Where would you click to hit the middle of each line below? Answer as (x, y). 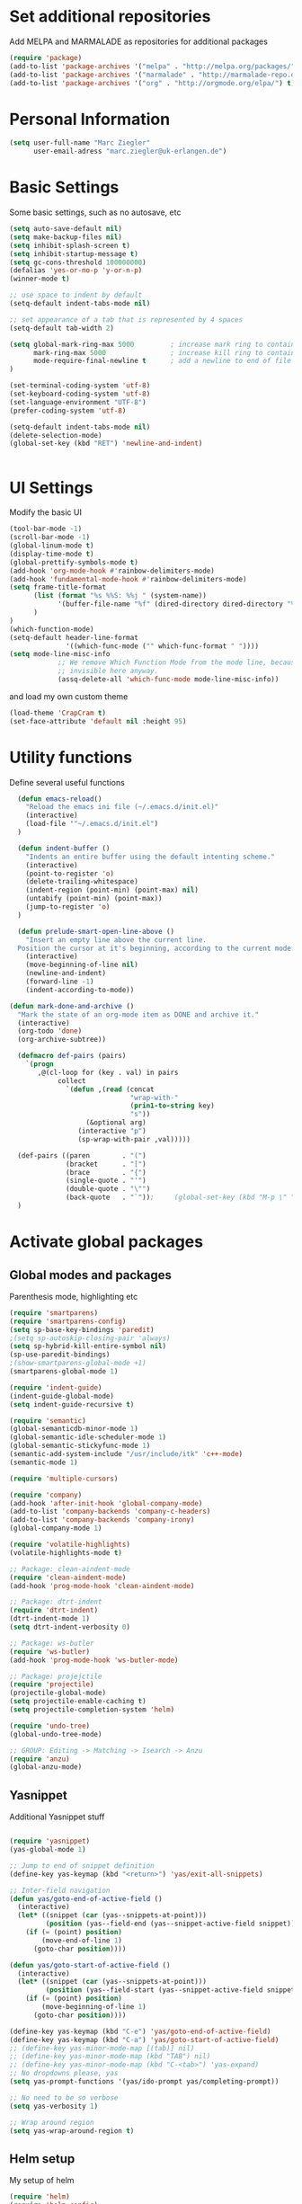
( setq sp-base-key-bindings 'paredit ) (82, 1329)
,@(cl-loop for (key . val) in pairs (108, 1072)
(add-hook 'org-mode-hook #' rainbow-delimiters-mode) (112, 571)
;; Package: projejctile (56, 1676)
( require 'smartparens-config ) (68, 1321)
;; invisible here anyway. (108, 671)
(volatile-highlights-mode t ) (66, 1552)
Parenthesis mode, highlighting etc (74, 1296)
